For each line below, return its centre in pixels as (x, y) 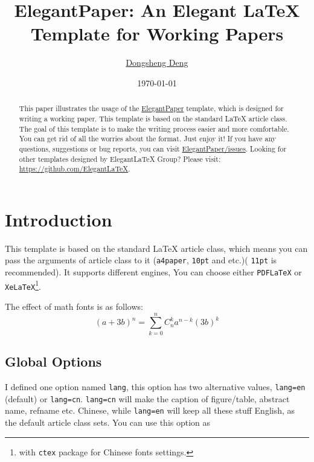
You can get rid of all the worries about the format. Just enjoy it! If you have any (147, 139)
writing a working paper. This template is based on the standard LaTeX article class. (153, 118)
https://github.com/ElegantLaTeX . (75, 169)
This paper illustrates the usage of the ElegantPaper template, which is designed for (151, 108)
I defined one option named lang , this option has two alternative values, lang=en (155, 386)
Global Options (53, 361)
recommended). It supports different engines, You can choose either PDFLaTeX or (153, 272)
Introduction (59, 219)
